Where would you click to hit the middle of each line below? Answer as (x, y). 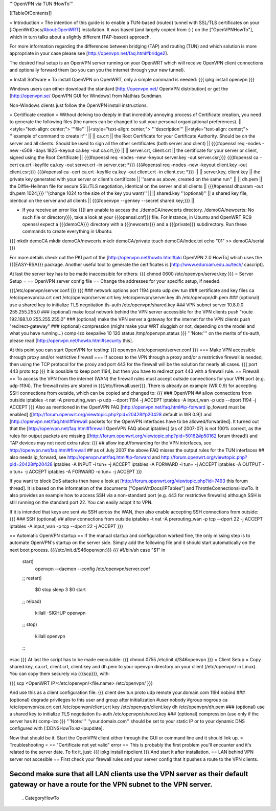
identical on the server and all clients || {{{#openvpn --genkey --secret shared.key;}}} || (102, 200)
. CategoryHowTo (41, 798)
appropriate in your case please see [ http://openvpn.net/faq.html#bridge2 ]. (89, 53)
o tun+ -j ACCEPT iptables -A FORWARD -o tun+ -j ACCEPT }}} (76, 471)
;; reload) (32, 601)
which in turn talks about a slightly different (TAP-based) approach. (80, 37)
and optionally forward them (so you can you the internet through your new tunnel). (97, 70)
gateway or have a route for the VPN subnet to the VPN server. (111, 785)
